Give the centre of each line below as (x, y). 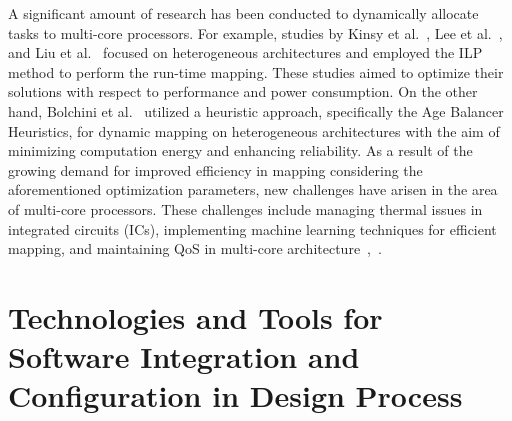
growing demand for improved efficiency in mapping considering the (215, 169)
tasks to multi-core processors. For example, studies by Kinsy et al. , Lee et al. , (255, 32)
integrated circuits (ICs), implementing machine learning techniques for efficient (252, 228)
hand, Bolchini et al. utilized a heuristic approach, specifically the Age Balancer (256, 110)
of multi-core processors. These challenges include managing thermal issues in (245, 208)
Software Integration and (184, 356)
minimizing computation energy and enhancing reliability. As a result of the (240, 150)
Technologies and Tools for (195, 316)
